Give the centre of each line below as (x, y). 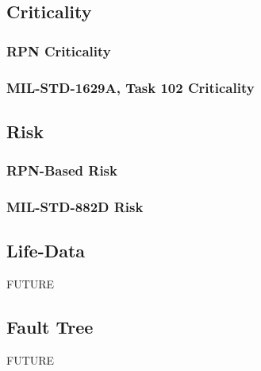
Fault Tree (50, 327)
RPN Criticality (59, 50)
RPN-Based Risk (62, 170)
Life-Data (46, 251)
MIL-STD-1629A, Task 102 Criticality (130, 87)
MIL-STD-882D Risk (75, 207)
